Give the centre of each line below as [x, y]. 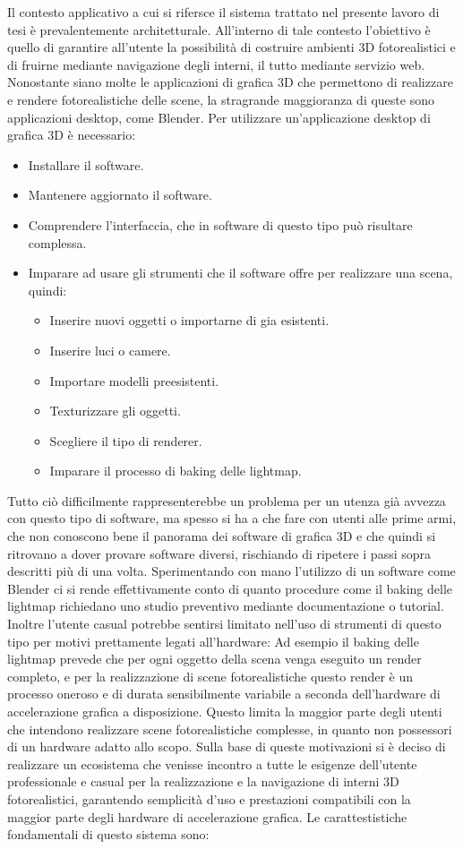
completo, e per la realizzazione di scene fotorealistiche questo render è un [210, 676]
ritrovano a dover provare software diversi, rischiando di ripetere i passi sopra [219, 553]
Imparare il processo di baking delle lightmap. [176, 471]
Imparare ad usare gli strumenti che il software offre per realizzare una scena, [240, 273]
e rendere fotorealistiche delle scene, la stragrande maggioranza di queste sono [221, 99]
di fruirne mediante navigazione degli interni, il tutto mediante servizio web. [216, 64]
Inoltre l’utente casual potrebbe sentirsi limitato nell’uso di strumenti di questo [224, 624]
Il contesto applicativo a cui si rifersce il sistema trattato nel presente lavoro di [223, 12]
